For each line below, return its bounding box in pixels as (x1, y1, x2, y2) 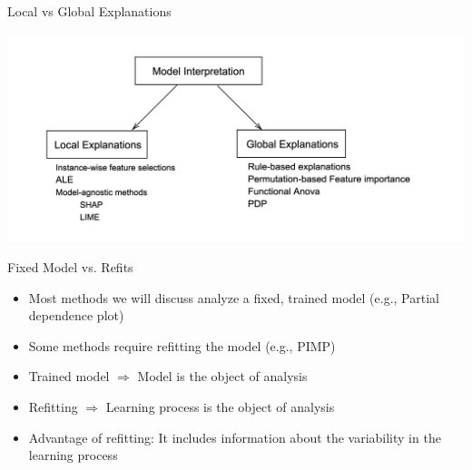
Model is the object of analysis (137, 367, 308, 386)
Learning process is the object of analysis (105, 397, 335, 416)
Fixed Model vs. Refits (7, 258, 133, 277)
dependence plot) (28, 306, 124, 325)
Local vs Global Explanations (7, 2, 172, 20)
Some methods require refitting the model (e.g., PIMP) (28, 336, 336, 355)
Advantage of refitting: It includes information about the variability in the (28, 427, 441, 446)
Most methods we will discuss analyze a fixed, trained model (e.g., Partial (28, 288, 439, 307)
